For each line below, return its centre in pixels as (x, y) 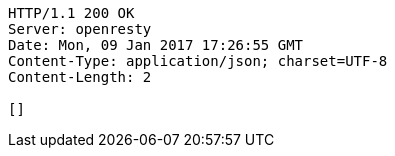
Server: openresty (80, 29)
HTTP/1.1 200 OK (71, 13)
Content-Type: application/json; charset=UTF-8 (198, 61)
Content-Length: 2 (80, 77)
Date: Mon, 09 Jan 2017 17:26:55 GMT (156, 45)
